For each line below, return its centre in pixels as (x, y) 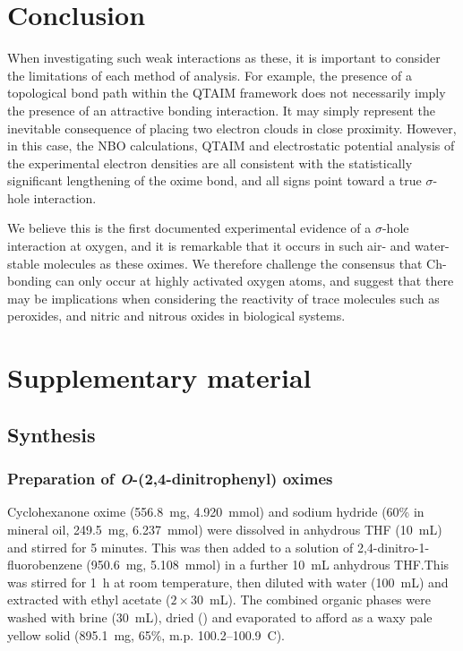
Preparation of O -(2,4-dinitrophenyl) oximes (170, 479)
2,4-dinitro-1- (393, 547)
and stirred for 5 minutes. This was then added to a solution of (180, 547)
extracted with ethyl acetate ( (89, 600)
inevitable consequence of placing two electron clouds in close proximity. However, (232, 128)
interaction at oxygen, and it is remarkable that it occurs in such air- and (209, 246)
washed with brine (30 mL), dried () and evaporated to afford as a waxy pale (220, 617)
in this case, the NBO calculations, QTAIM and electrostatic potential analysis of (231, 146)
